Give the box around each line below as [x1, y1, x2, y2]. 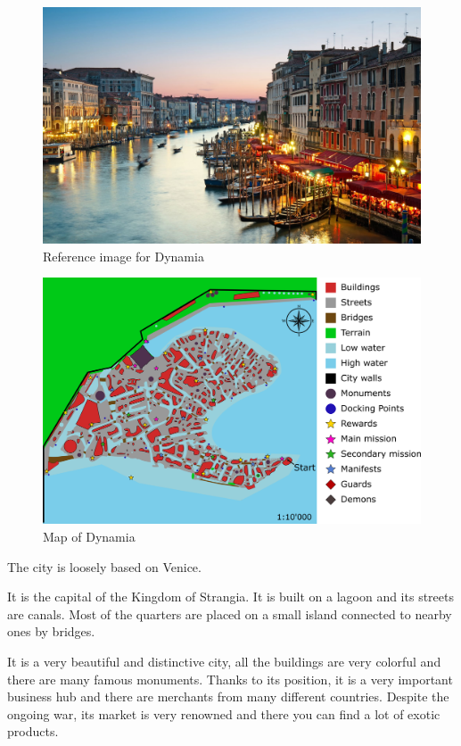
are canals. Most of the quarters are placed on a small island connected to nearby [7, 604, 452, 623]
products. [7, 722, 59, 741]
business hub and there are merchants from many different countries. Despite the [7, 687, 449, 706]
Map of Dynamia [43, 526, 136, 545]
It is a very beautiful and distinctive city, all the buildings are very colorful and [7, 651, 441, 670]
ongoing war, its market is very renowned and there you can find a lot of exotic [7, 704, 440, 723]
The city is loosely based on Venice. [7, 557, 202, 576]
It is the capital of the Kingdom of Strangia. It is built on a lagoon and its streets [7, 587, 454, 606]
